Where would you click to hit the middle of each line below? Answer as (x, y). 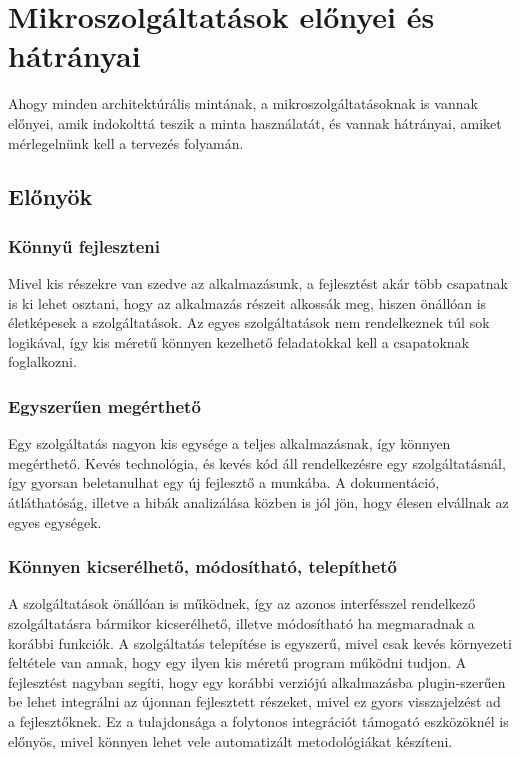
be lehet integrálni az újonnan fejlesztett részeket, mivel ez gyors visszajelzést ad (254, 701)
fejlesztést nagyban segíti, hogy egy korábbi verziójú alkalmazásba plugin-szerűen (257, 681)
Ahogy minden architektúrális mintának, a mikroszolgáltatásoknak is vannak (243, 103)
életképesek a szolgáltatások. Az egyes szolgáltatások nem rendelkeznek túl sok (249, 322)
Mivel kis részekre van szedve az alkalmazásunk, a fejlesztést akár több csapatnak (258, 283)
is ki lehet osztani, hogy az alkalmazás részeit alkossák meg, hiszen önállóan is (247, 302)
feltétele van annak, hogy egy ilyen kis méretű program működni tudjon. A (237, 662)
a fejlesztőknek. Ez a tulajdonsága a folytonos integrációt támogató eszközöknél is (258, 721)
